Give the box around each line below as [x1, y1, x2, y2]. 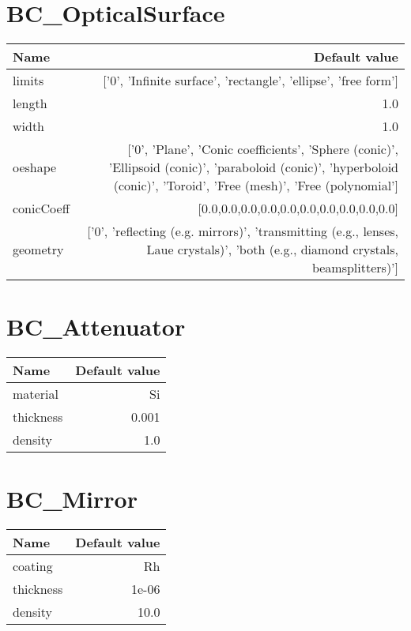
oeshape [13, 158, 57, 177]
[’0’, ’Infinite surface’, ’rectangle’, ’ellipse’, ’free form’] [103, 71, 398, 90]
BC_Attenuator [6, 310, 186, 343]
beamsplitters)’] [311, 258, 398, 277]
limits [13, 71, 44, 90]
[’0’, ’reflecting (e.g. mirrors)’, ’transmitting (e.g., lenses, [87, 222, 398, 241]
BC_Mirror [6, 483, 138, 515]
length [13, 94, 47, 113]
